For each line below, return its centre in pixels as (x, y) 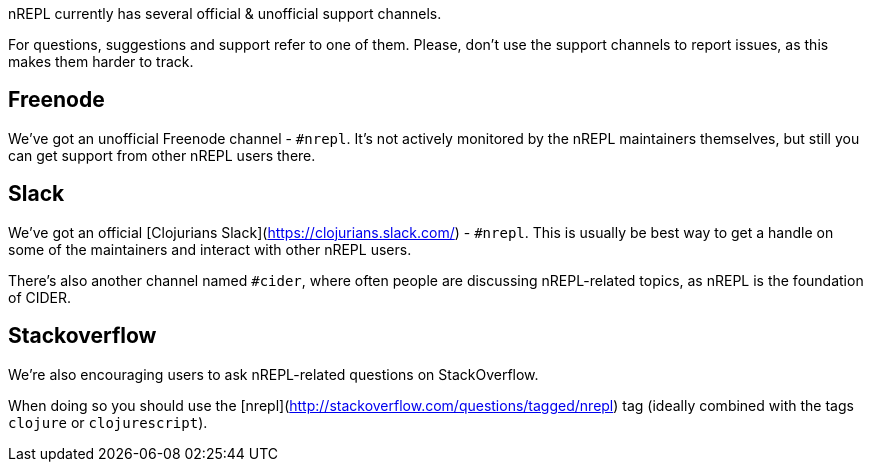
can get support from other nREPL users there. (162, 155)
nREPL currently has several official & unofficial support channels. (225, 13)
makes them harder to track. (101, 61)
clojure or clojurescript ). (108, 422)
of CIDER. (40, 297)
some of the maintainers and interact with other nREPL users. (210, 249)
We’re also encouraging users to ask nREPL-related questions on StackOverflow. (273, 374)
